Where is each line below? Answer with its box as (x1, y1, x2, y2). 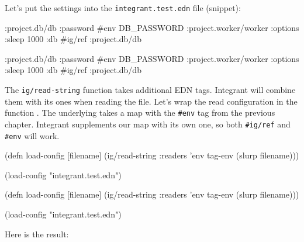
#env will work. (5, 129, 60, 141)
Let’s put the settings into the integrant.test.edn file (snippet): (5, 2, 241, 13)
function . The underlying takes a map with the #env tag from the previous (5, 106, 275, 119)
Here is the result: (5, 227, 69, 240)
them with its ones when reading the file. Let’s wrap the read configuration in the (5, 95, 298, 107)
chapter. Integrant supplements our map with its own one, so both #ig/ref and (5, 117, 291, 130)
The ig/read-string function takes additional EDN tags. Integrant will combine (5, 84, 296, 96)
